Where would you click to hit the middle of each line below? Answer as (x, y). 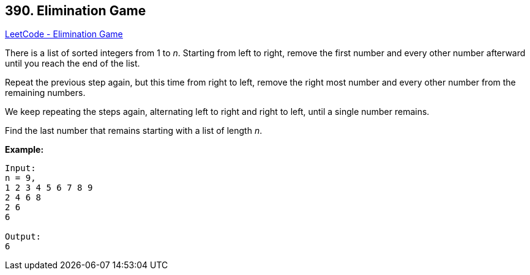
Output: (23, 237)
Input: (21, 168)
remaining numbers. (45, 93)
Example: (24, 150)
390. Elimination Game (76, 11)
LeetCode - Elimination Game (64, 34)
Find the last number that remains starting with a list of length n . (134, 131)
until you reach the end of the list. (73, 64)
